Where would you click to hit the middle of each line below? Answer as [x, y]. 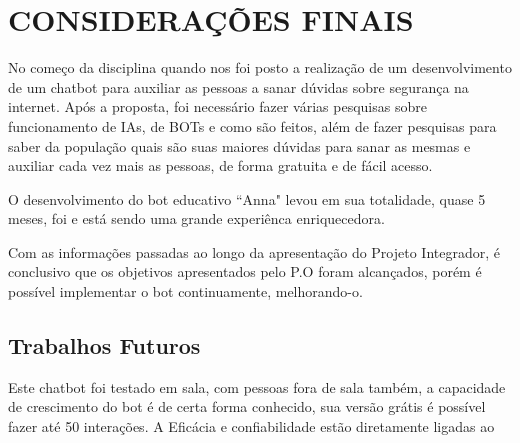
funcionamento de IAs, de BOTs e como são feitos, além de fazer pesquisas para [252, 125]
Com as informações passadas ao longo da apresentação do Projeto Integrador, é [254, 251]
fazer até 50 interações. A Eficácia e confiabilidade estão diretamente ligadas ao [251, 426]
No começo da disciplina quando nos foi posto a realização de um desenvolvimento [260, 67]
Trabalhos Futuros [104, 345]
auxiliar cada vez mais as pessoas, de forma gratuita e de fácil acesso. [220, 165]
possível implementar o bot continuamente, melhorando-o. [185, 291]
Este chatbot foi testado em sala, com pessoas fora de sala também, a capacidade [257, 386]
